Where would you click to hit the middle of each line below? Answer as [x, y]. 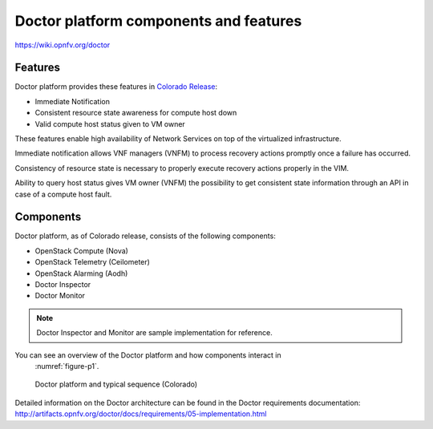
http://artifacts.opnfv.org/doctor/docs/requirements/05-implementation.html [141, 414]
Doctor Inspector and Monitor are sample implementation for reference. [154, 333]
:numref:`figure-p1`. [67, 366]
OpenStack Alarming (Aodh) [81, 273]
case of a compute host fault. [63, 194]
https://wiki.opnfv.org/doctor [63, 45]
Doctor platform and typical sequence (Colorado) [116, 384]
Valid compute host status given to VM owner [110, 123]
